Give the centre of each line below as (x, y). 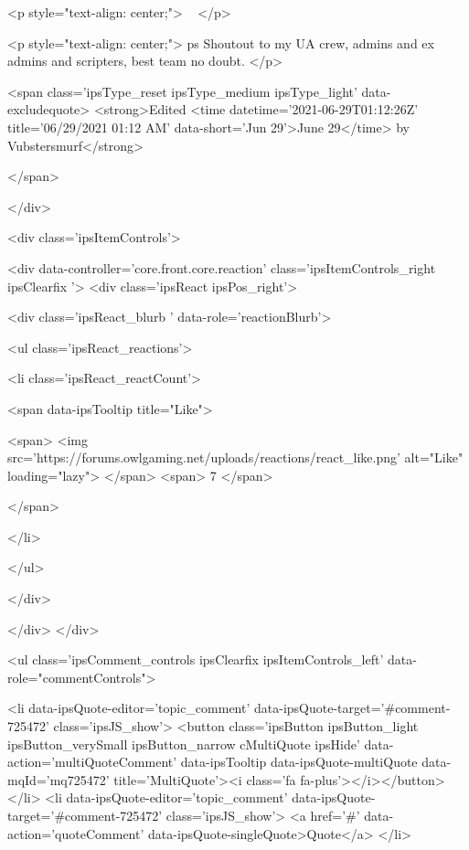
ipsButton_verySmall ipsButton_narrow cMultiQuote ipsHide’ (184, 744)
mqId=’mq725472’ (59, 779)
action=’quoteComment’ (76, 833)
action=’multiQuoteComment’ (92, 762)
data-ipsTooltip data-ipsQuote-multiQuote (299, 762)
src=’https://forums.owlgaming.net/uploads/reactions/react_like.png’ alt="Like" (235, 457)
